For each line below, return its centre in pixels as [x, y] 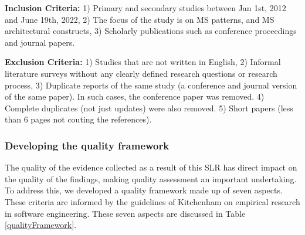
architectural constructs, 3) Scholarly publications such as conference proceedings [151, 31]
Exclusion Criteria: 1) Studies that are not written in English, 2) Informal [143, 62]
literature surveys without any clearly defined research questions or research [141, 73]
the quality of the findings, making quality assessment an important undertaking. [151, 178]
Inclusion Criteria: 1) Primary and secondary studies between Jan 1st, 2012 [145, 8]
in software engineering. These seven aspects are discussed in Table [125, 213]
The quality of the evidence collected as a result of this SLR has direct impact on [151, 167]
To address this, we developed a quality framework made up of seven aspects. [144, 190]
